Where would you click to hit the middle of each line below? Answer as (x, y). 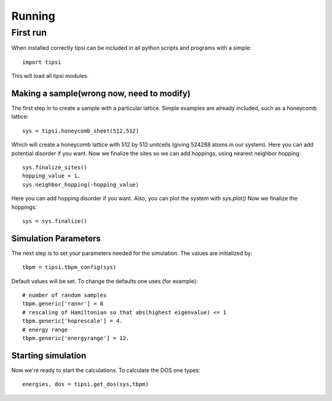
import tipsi (42, 62)
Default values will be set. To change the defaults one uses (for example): (105, 281)
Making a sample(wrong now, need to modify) (101, 93)
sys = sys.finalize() (55, 221)
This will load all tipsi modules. (50, 76)
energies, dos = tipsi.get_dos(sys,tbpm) (85, 384)
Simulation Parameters (56, 239)
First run (29, 33)
